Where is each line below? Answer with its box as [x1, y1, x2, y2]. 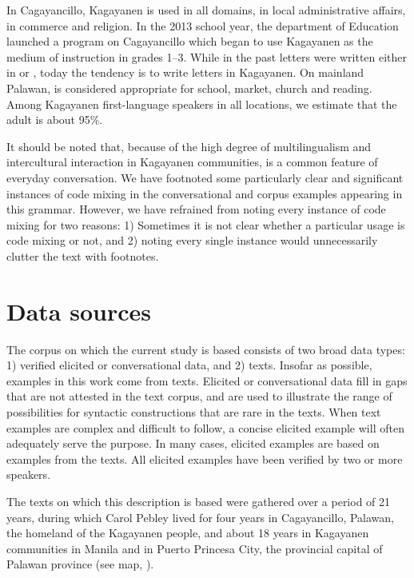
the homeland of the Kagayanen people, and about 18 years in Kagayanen [6, 524, 369, 541]
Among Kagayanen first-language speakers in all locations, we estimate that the [6, 95, 397, 112]
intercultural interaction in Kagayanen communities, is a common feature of [6, 153, 378, 170]
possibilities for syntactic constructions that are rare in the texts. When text [6, 404, 381, 420]
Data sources [6, 294, 151, 327]
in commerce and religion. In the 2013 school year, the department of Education [6, 17, 399, 34]
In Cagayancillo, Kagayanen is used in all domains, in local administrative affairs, [6, 2, 406, 18]
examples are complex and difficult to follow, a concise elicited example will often [6, 419, 404, 436]
